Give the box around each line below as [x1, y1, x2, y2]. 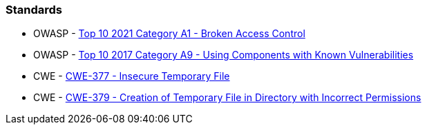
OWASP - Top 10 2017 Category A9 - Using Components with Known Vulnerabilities [33, 49, 414, 61]
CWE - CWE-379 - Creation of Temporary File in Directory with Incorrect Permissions [33, 91, 421, 104]
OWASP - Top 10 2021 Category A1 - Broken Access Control [33, 28, 305, 40]
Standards [6, 3, 63, 17]
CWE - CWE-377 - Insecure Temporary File [33, 70, 230, 83]
